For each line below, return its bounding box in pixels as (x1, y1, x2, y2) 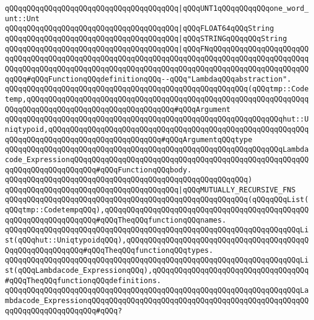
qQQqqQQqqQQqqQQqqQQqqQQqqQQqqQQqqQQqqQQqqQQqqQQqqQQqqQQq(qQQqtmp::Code (5, 85, 309, 94)
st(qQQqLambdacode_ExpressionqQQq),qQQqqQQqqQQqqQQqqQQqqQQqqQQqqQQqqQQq (5, 266, 309, 275)
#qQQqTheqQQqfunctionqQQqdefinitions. (5, 276, 161, 285)
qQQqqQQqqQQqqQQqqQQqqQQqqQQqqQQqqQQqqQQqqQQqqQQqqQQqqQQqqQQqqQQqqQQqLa (5, 286, 309, 295)
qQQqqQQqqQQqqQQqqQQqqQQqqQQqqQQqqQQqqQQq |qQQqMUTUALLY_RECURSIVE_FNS (5, 185, 296, 194)
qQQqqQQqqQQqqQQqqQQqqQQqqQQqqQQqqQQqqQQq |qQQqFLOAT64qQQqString (5, 24, 274, 33)
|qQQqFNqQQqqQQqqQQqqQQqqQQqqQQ (178, 44, 309, 53)
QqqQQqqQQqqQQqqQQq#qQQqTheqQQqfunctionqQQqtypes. (5, 246, 213, 255)
